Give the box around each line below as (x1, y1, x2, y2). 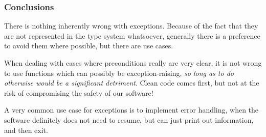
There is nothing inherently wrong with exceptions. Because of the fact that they (4, 20, 258, 31)
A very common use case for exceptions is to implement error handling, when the (4, 104, 259, 115)
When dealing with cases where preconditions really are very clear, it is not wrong (4, 58, 262, 68)
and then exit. (4, 124, 48, 135)
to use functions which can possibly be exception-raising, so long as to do (4, 67, 234, 78)
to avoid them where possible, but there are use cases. (4, 40, 173, 51)
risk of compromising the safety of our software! (4, 87, 153, 98)
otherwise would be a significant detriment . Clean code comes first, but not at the (4, 77, 259, 88)
